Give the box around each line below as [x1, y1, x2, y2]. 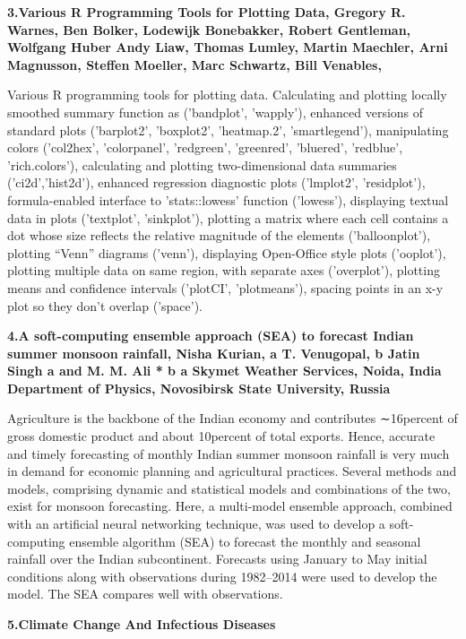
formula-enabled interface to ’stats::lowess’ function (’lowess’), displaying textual [7, 190, 449, 209]
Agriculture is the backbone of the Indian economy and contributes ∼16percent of [7, 409, 458, 427]
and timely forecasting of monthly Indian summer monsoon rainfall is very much [7, 444, 450, 462]
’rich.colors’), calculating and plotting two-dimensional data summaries [7, 155, 397, 174]
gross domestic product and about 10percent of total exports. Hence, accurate [7, 427, 436, 445]
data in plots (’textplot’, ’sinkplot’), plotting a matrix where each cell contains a [7, 208, 449, 227]
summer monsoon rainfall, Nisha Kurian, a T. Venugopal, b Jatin [7, 343, 420, 362]
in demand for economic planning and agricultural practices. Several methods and [7, 462, 457, 480]
